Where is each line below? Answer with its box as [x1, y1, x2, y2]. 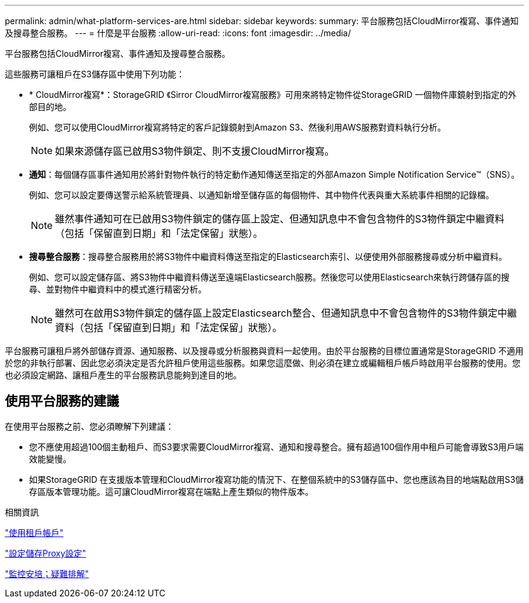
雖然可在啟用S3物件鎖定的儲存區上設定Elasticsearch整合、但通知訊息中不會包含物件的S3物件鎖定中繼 [55, 307, 517, 319]
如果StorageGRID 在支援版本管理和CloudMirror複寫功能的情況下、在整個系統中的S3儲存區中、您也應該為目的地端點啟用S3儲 [29, 474, 524, 485]
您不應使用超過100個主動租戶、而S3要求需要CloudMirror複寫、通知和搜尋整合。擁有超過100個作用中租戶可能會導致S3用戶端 [29, 441, 524, 452]
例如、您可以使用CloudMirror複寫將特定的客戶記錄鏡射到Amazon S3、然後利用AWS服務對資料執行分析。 [29, 122, 446, 132]
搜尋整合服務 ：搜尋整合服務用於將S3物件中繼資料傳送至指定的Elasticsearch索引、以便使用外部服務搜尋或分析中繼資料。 [29, 251, 507, 262]
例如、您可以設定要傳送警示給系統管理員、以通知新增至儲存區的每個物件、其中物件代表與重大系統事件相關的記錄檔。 [29, 190, 494, 200]
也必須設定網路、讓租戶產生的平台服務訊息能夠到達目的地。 [5, 370, 242, 380]
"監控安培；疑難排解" [5, 568, 89, 579]
